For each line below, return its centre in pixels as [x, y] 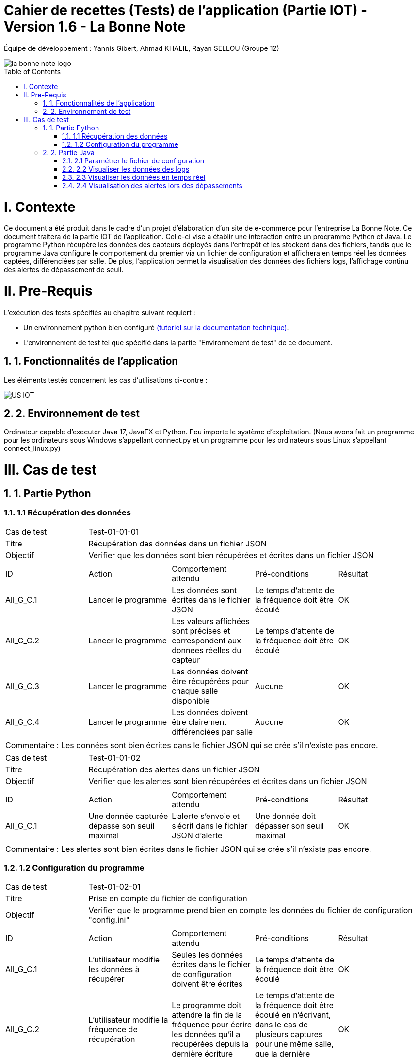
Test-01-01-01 [114, 532]
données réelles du [207, 650]
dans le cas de [281, 1025]
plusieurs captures [289, 1034]
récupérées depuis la [210, 1044]
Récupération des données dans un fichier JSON [177, 543]
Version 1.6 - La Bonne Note [95, 27]
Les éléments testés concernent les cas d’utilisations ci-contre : [106, 380]
